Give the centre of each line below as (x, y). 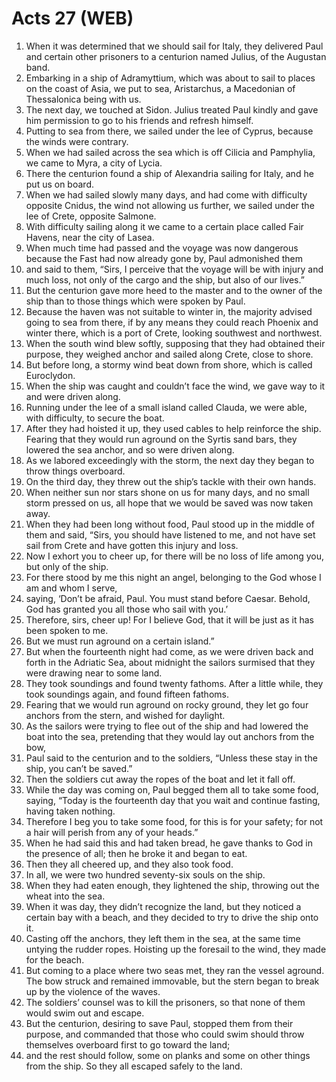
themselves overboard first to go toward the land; (128, 1044)
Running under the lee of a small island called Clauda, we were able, (166, 407)
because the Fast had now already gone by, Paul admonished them (164, 258)
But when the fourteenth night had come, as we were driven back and (169, 651)
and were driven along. (73, 396)
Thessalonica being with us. (83, 99)
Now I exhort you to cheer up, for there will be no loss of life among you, (175, 556)
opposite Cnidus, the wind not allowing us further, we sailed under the (170, 205)
